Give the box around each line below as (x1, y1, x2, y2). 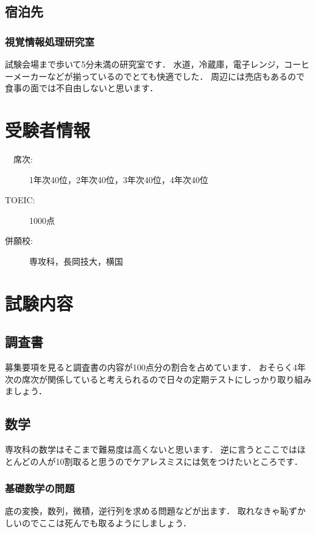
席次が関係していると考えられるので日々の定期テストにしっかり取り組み (21, 372, 312, 385)
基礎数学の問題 (5, 481, 75, 496)
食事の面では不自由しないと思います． (5, 82, 158, 94)
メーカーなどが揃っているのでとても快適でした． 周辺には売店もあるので (13, 69, 305, 82)
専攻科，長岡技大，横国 (29, 254, 123, 267)
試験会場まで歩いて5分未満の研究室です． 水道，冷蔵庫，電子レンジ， (5, 58, 284, 70)
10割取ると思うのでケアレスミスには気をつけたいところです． (55, 455, 303, 467)
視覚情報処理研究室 (5, 33, 95, 49)
